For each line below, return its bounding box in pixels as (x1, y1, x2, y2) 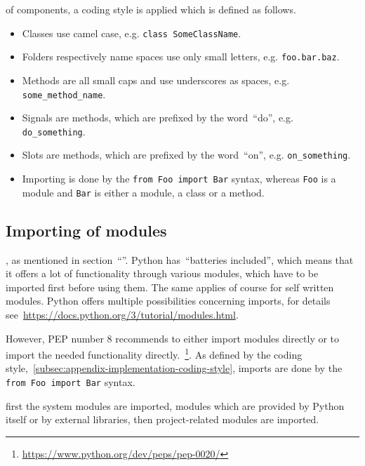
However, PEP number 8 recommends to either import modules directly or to (6, 331, 340, 345)
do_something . (22, 124, 86, 138)
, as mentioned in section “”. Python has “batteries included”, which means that (6, 252, 354, 267)
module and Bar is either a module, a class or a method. (22, 185, 265, 199)
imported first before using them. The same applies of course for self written (6, 279, 334, 294)
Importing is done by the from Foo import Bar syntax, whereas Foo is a (22, 171, 336, 186)
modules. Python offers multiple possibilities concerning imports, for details (6, 293, 331, 308)
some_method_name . (22, 86, 106, 101)
